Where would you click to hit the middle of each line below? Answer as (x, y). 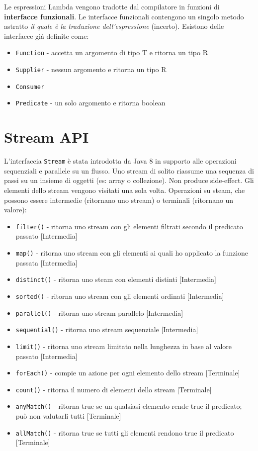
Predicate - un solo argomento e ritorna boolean (90, 103)
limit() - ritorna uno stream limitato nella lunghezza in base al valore (124, 346)
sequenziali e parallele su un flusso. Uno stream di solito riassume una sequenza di (129, 170)
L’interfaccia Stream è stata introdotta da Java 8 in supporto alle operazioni (120, 161)
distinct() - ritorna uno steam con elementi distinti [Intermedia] (116, 279)
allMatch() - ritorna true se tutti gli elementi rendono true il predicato (125, 432)
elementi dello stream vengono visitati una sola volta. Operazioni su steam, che (125, 190)
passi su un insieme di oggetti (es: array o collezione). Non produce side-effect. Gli (129, 180)
